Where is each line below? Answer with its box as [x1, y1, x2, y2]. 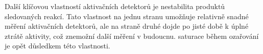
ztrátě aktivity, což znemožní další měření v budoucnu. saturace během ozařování [5, 30, 259, 41]
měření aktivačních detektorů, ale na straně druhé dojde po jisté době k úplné [5, 21, 249, 31]
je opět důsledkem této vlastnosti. [5, 40, 110, 51]
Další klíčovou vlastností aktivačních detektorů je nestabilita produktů [5, 1, 225, 11]
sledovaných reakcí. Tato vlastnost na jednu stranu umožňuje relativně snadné [5, 11, 249, 21]
